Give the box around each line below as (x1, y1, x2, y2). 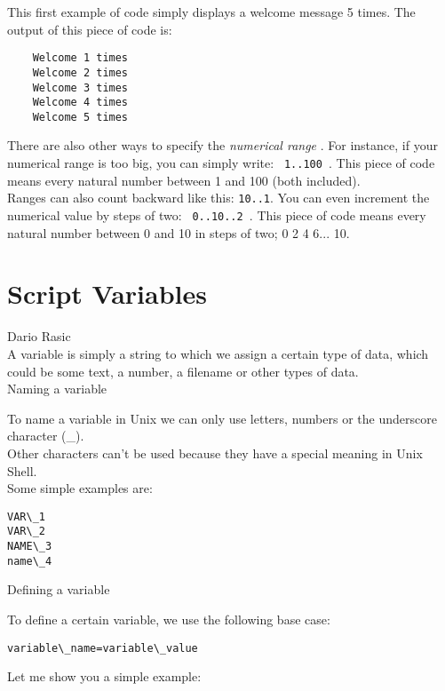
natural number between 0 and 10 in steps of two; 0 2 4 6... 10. (7, 223, 350, 242)
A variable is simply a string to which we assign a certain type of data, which (7, 344, 429, 362)
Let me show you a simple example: (7, 667, 202, 686)
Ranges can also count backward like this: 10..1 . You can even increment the (7, 188, 430, 207)
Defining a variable (7, 580, 110, 599)
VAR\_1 (7, 510, 45, 523)
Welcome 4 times (32, 96, 129, 109)
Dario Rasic (7, 327, 71, 345)
